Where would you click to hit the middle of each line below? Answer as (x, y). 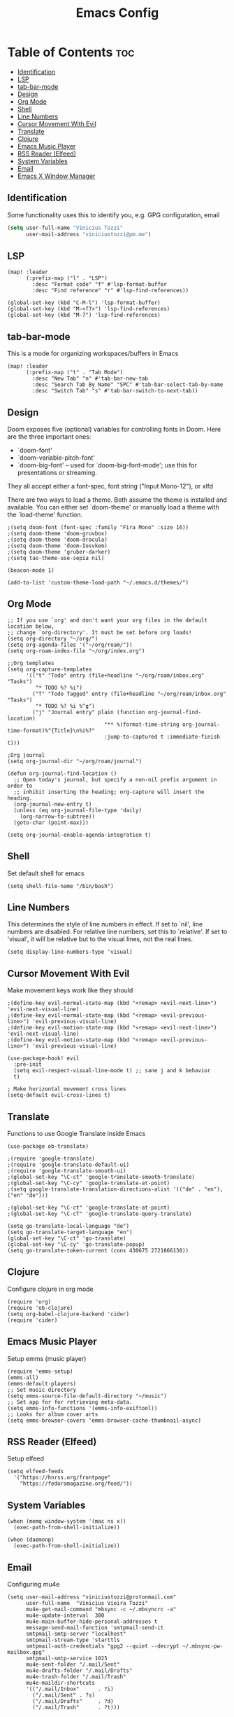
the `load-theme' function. (45, 514)
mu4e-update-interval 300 (65, 1616)
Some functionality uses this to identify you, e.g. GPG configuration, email (114, 214)
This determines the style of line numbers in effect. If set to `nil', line (105, 924)
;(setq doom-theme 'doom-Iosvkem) (58, 546)
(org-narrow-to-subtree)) (58, 816)
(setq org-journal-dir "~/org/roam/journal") (74, 761)
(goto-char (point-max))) (51, 822)
